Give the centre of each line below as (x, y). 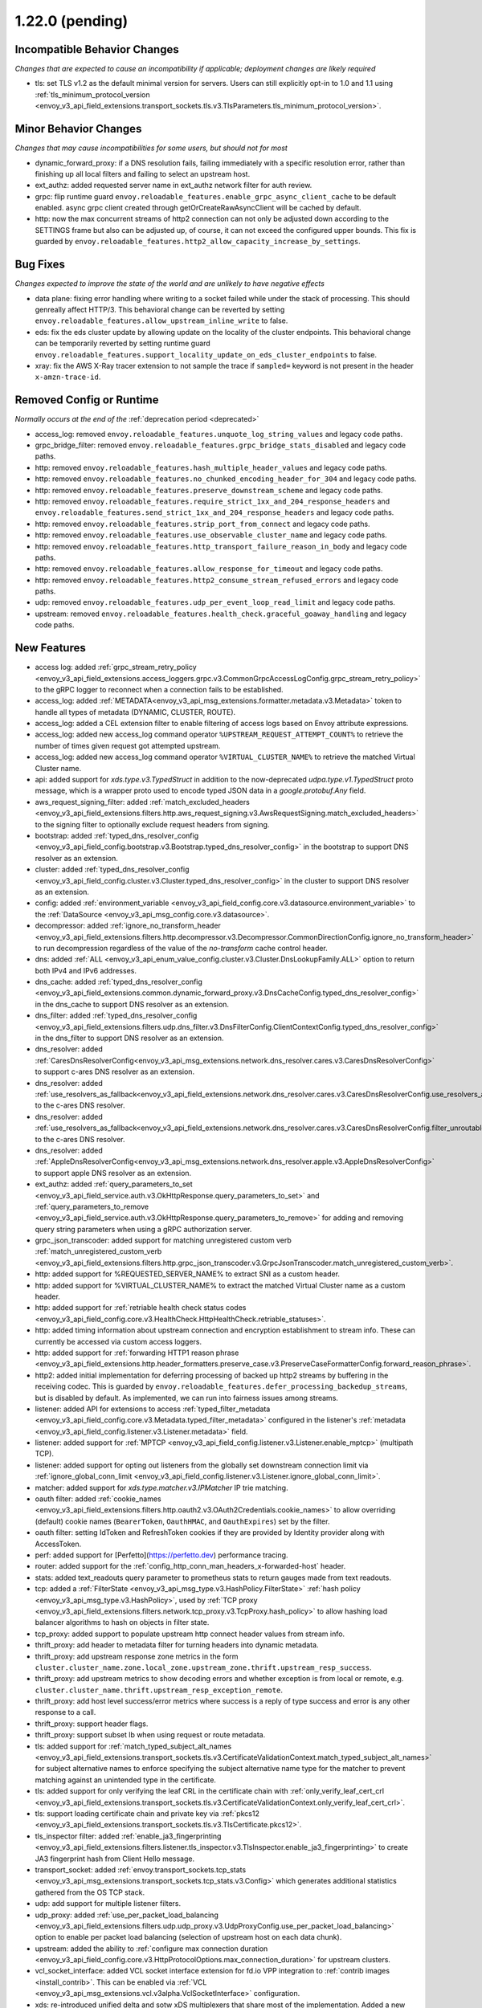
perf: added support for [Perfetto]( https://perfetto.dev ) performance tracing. (161, 1555)
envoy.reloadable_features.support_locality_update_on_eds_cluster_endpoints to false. (206, 354)
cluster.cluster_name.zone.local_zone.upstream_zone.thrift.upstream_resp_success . (203, 1667)
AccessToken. (58, 1544)
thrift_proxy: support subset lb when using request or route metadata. (150, 1735)
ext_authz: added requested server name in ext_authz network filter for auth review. (174, 186)
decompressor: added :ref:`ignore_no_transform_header (128, 926)
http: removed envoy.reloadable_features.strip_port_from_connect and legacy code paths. (202, 524)
